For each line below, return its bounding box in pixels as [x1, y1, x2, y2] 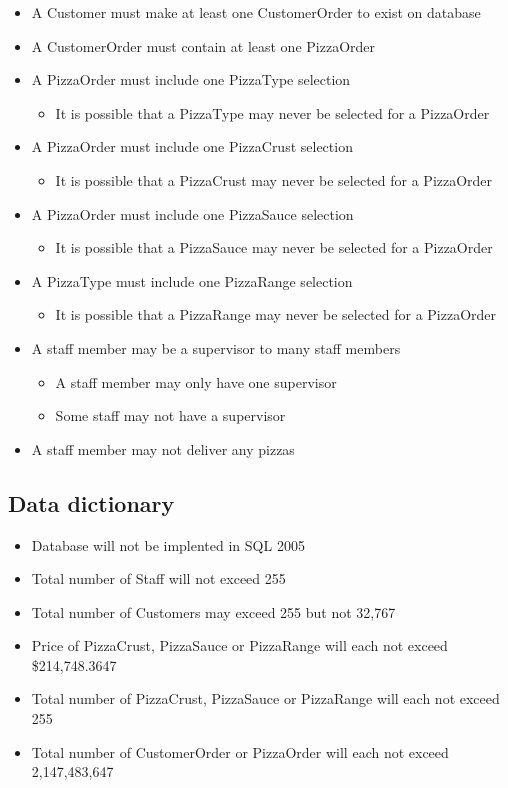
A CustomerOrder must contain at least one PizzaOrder [31, 35, 376, 56]
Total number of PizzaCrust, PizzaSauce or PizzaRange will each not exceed [31, 688, 500, 709]
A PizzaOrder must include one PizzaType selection [31, 69, 351, 90]
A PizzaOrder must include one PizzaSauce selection [31, 203, 354, 224]
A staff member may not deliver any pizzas [31, 438, 295, 459]
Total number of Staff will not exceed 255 [31, 568, 286, 589]
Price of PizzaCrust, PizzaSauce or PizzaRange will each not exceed [31, 635, 448, 656]
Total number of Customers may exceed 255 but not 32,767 [31, 601, 396, 622]
